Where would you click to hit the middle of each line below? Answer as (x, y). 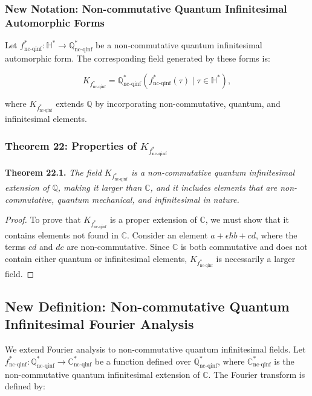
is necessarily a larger (256, 258)
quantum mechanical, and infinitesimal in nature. (148, 199)
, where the (276, 235)
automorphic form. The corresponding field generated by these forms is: (138, 58)
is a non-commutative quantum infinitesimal (213, 172)
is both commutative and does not (244, 247)
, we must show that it (247, 219)
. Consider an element (167, 235)
